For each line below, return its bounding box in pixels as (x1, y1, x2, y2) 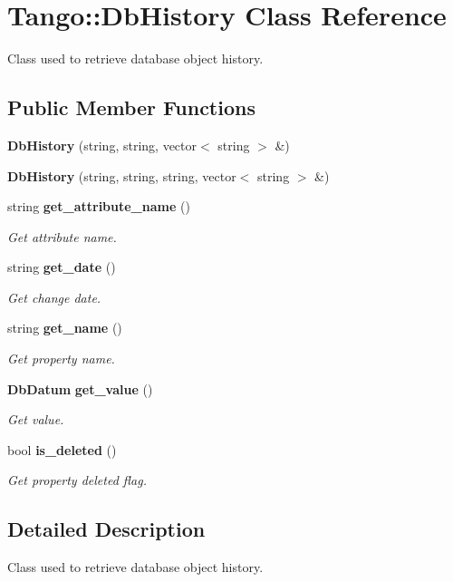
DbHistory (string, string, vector (7, 135, 198, 154)
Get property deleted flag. (7, 470, 147, 490)
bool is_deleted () (7, 440, 117, 459)
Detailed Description (7, 515, 206, 543)
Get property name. (7, 349, 115, 368)
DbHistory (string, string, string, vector (7, 166, 236, 185)
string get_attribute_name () (7, 197, 190, 216)
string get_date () (7, 257, 116, 276)
